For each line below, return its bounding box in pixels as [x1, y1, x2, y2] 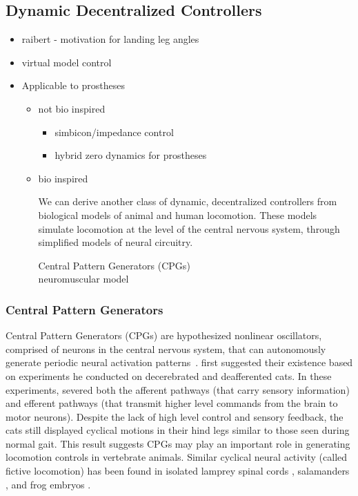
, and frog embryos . [6, 477, 91, 491]
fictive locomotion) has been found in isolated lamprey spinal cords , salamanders [6, 464, 350, 478]
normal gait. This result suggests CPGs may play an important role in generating [6, 436, 350, 450]
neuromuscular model [38, 271, 129, 286]
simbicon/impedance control [54, 124, 174, 139]
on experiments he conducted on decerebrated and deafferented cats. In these [6, 368, 332, 383]
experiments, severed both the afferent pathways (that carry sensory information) [6, 382, 350, 397]
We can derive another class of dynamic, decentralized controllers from [38, 194, 337, 209]
